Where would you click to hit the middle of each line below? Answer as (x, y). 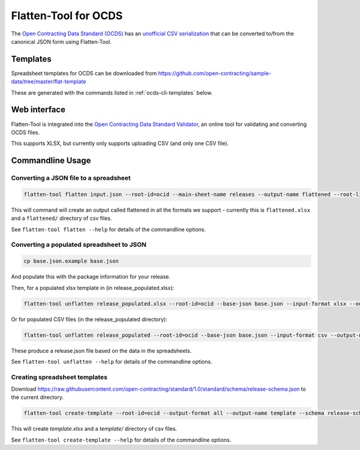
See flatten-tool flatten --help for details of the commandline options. (109, 229)
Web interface (38, 110)
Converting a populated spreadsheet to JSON (79, 244)
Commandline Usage (51, 161)
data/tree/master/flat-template (49, 81)
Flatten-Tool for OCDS (67, 16)
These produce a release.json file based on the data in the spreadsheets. (101, 351)
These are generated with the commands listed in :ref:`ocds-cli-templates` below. (112, 92)
